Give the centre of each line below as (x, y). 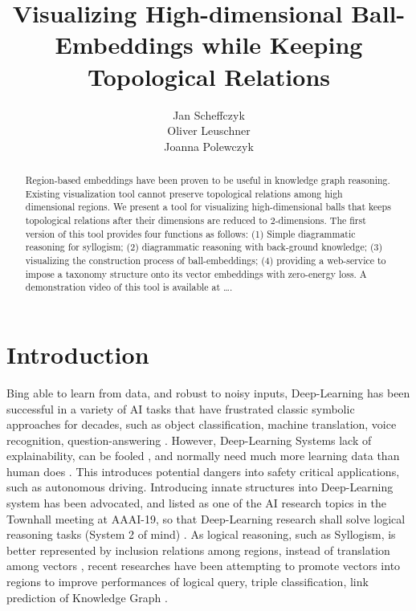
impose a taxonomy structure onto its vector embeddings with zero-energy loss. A (196, 273)
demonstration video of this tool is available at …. (129, 287)
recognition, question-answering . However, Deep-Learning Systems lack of (189, 440)
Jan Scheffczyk (209, 114)
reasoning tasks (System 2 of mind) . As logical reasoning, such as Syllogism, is (201, 534)
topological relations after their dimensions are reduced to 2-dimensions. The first (196, 220)
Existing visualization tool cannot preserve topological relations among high (184, 193)
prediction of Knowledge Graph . (87, 597)
